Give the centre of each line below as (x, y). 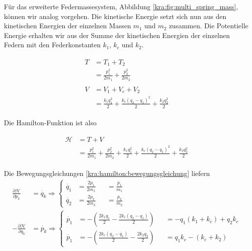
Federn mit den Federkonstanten (52, 45)
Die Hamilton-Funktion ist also (50, 122)
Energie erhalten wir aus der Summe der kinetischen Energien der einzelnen (117, 35)
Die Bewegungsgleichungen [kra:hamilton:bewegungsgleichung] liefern (107, 173)
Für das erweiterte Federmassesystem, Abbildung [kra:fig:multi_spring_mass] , (121, 6)
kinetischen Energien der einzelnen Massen (68, 26)
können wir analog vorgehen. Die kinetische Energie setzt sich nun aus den (115, 16)
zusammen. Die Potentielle (209, 26)
